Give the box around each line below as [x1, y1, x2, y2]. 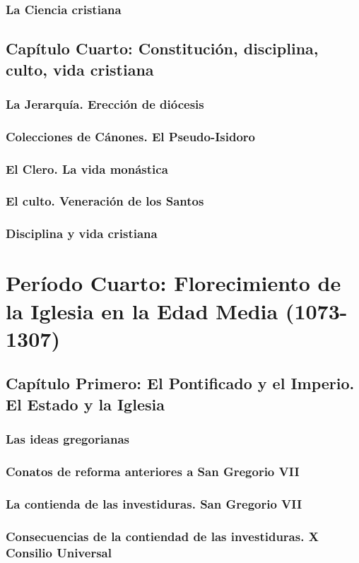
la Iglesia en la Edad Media [6, 296, 278, 325]
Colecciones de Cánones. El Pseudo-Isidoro [6, 127, 256, 145]
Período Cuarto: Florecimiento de [6, 268, 341, 297]
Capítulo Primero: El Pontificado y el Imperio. [6, 372, 355, 394]
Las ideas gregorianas [6, 430, 130, 448]
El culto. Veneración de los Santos [6, 192, 204, 210]
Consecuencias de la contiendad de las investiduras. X [6, 527, 319, 545]
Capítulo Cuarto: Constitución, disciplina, [6, 37, 319, 59]
